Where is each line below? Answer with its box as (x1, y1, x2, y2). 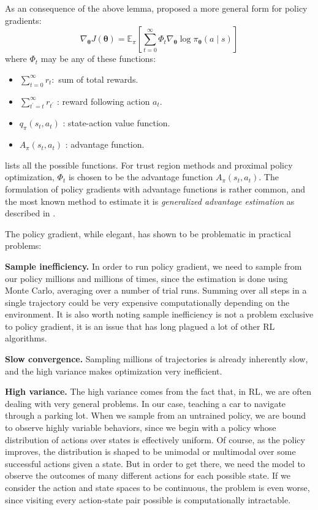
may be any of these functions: (40, 52, 156, 65)
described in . (5, 207, 56, 219)
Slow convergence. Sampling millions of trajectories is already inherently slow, (5, 352, 308, 365)
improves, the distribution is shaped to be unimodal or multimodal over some (5, 445, 296, 458)
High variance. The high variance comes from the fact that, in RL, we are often (5, 385, 312, 398)
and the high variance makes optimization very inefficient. (5, 364, 222, 377)
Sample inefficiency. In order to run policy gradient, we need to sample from (5, 259, 302, 272)
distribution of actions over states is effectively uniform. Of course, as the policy (5, 433, 305, 446)
